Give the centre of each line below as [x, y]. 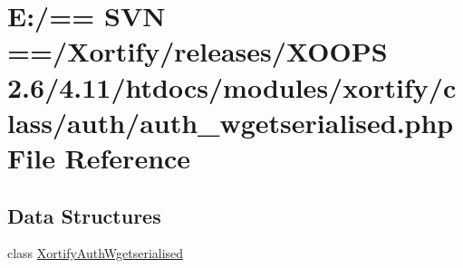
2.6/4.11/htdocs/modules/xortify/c [232, 86]
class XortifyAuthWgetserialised [96, 253]
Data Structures [84, 215]
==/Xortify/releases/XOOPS [198, 51]
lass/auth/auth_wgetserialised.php [231, 122]
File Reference [99, 157]
